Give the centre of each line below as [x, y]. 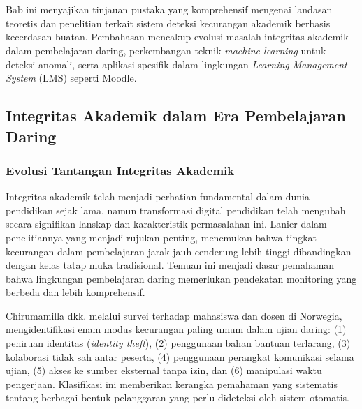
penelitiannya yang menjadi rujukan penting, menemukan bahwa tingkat [161, 237]
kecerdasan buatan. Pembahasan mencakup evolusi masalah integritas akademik [177, 37]
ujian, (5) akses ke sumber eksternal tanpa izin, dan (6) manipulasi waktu [164, 370]
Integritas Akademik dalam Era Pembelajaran [176, 116]
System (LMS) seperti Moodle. [71, 78]
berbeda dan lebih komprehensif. [75, 292]
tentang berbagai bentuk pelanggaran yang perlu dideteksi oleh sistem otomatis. [178, 397]
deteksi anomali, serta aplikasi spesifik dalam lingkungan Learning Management [176, 64]
